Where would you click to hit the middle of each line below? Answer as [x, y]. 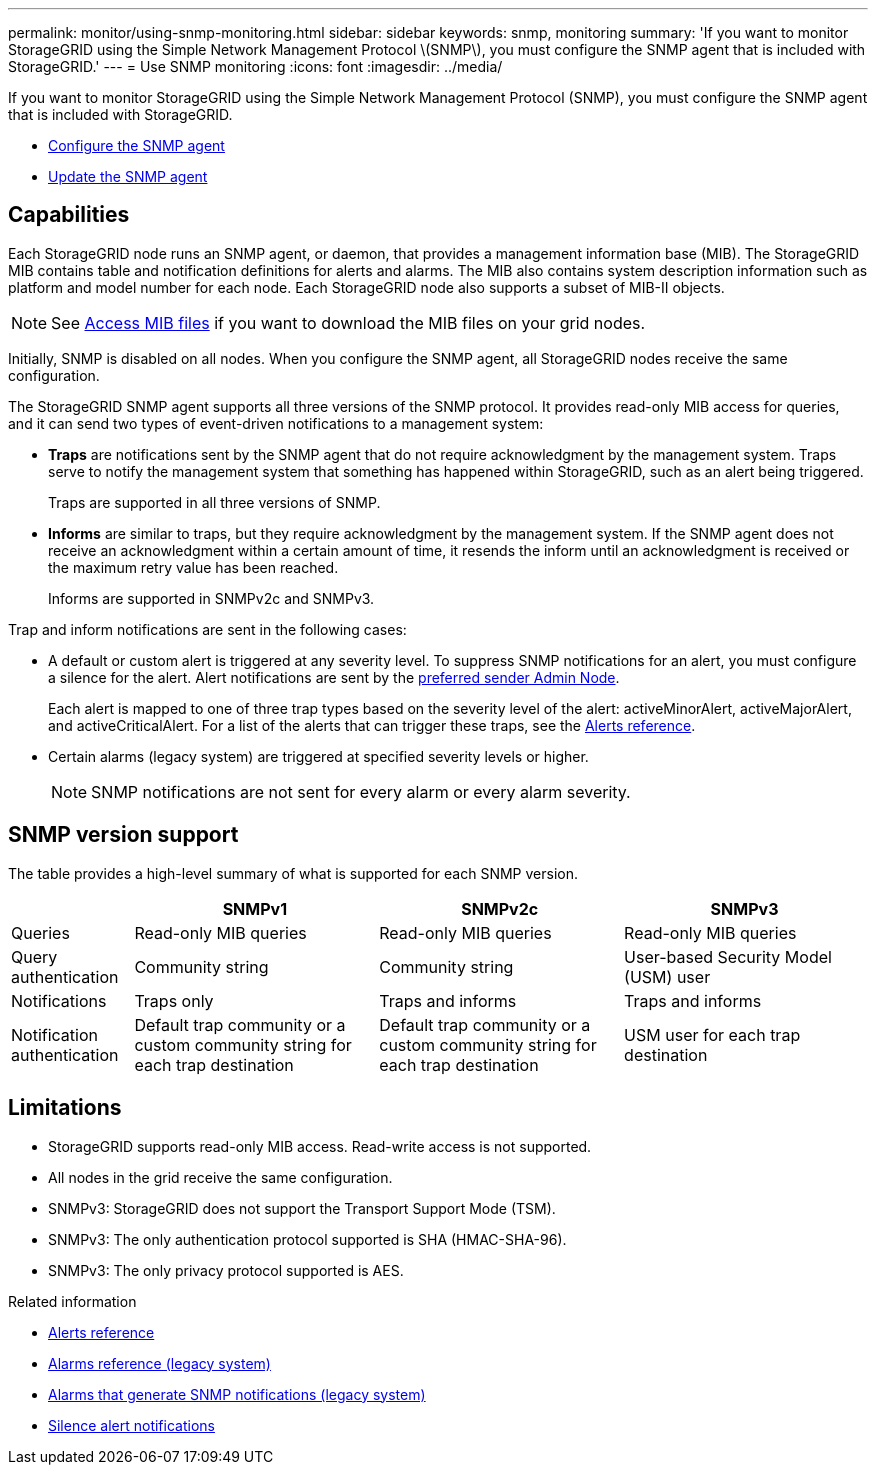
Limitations [65, 1108]
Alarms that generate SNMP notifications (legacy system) [237, 1394]
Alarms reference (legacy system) [159, 1363]
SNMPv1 [255, 908]
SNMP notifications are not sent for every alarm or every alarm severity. [361, 791]
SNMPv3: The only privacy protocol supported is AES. [226, 1270]
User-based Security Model [728, 956]
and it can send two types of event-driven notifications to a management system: [276, 423]
